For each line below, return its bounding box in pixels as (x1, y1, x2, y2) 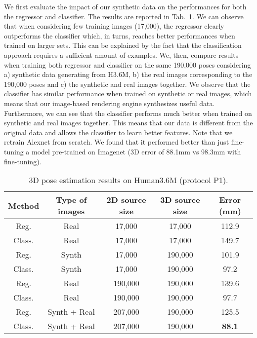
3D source (160, 194, 200, 206)
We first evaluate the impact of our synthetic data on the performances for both (4, 1, 247, 11)
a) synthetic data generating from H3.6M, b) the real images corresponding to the (4, 69, 253, 79)
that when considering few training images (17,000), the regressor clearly (4, 21, 224, 31)
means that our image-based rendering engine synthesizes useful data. (4, 98, 215, 108)
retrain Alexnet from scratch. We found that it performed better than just (4, 137, 229, 147)
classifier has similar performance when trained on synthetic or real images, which (4, 88, 252, 99)
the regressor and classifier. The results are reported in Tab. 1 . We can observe (4, 11, 244, 21)
